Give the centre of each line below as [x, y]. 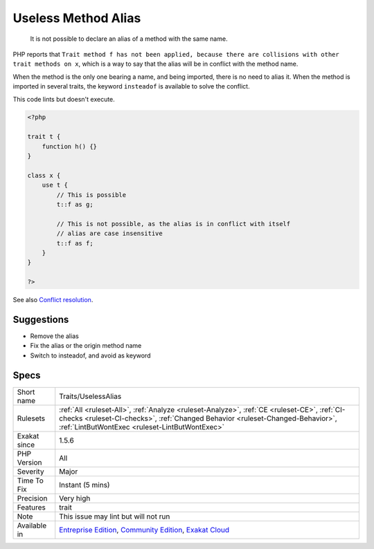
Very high [75, 498]
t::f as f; [75, 243]
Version [29, 462]
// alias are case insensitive [109, 234]
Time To [30, 481]
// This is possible [91, 195]
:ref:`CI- [332, 409]
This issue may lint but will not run [115, 517]
